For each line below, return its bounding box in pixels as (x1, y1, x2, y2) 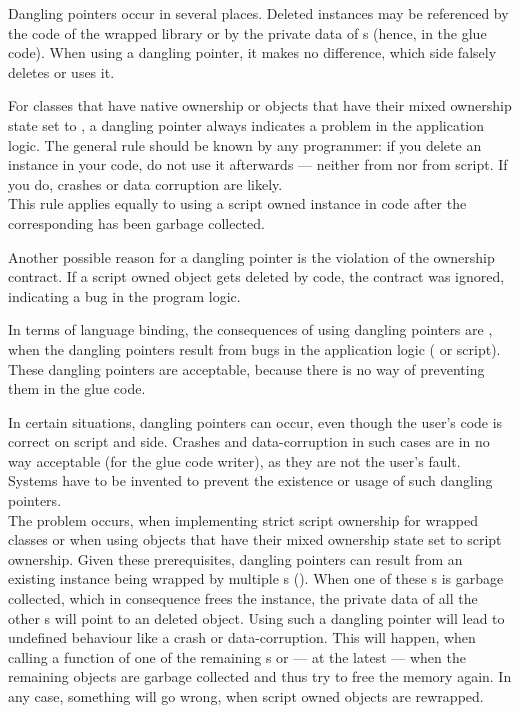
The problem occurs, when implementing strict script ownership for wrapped (8, 509, 478, 530)
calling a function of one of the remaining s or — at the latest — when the (8, 646, 466, 667)
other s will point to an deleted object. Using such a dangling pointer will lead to (8, 607, 505, 628)
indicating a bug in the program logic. (8, 285, 241, 306)
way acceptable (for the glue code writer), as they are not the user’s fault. (8, 450, 461, 471)
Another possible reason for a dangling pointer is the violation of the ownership (8, 246, 495, 267)
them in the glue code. (8, 378, 146, 399)
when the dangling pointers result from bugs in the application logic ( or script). (8, 338, 501, 359)
